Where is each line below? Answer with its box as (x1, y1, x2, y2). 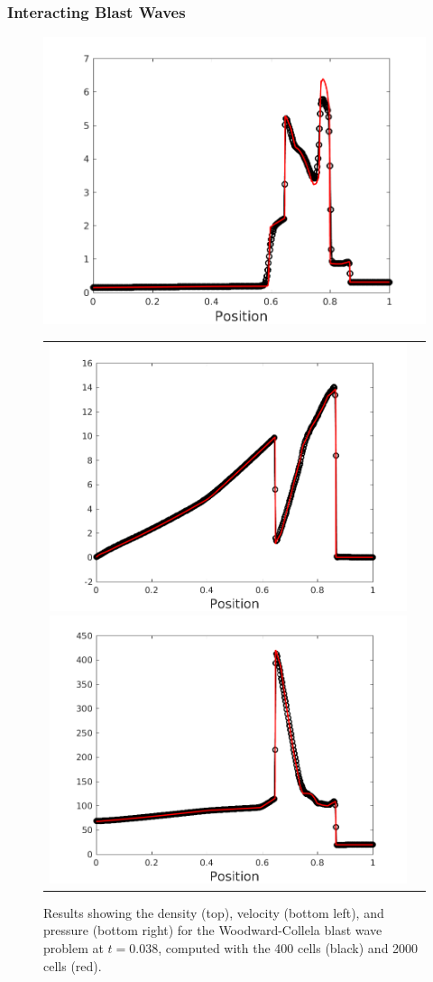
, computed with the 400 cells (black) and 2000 (158, 939, 419, 958)
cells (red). (43, 956, 102, 975)
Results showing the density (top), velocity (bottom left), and (43, 903, 384, 922)
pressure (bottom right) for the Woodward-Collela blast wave (43, 921, 382, 940)
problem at (43, 939, 104, 958)
